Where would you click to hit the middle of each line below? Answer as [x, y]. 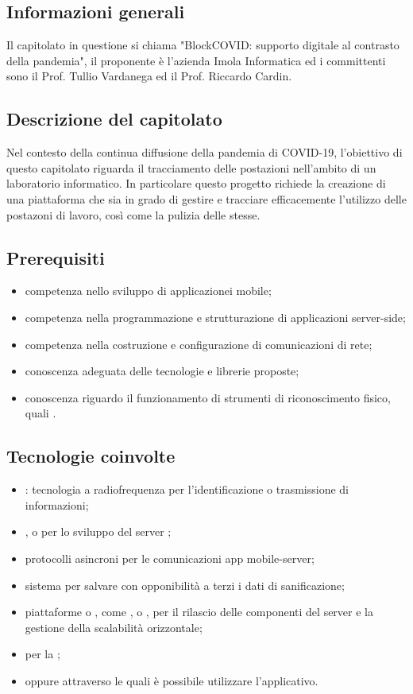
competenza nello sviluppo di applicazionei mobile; [148, 291]
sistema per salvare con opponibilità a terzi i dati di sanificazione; [185, 585]
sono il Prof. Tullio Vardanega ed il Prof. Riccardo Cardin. [149, 76]
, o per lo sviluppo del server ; [98, 531]
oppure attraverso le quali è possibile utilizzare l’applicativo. [172, 680]
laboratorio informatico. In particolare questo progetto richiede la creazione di [196, 183]
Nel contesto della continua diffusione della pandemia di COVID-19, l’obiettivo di [205, 152]
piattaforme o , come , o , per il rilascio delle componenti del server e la [199, 612]
